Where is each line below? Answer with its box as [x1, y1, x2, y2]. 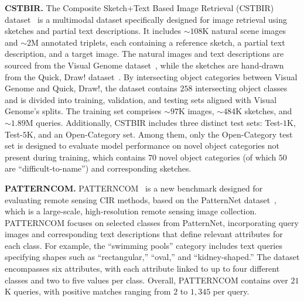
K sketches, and [235, 105, 292, 117]
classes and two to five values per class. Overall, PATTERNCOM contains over [5, 273, 288, 286]
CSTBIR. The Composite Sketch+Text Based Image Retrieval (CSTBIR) [5, 2, 274, 13]
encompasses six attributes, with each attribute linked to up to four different [5, 262, 280, 275]
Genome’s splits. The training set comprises [5, 105, 162, 117]
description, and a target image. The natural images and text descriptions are [5, 47, 284, 60]
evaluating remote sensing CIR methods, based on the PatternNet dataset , [5, 193, 277, 206]
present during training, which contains [5, 150, 146, 163]
